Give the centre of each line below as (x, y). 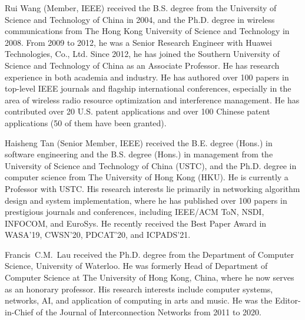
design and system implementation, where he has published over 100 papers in (146, 200)
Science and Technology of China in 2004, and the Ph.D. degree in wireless (140, 19)
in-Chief (19, 311)
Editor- (288, 300)
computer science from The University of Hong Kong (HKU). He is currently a (147, 177)
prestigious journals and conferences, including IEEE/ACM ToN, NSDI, (135, 212)
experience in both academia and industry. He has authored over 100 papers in (147, 77)
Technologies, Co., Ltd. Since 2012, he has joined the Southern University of (142, 54)
